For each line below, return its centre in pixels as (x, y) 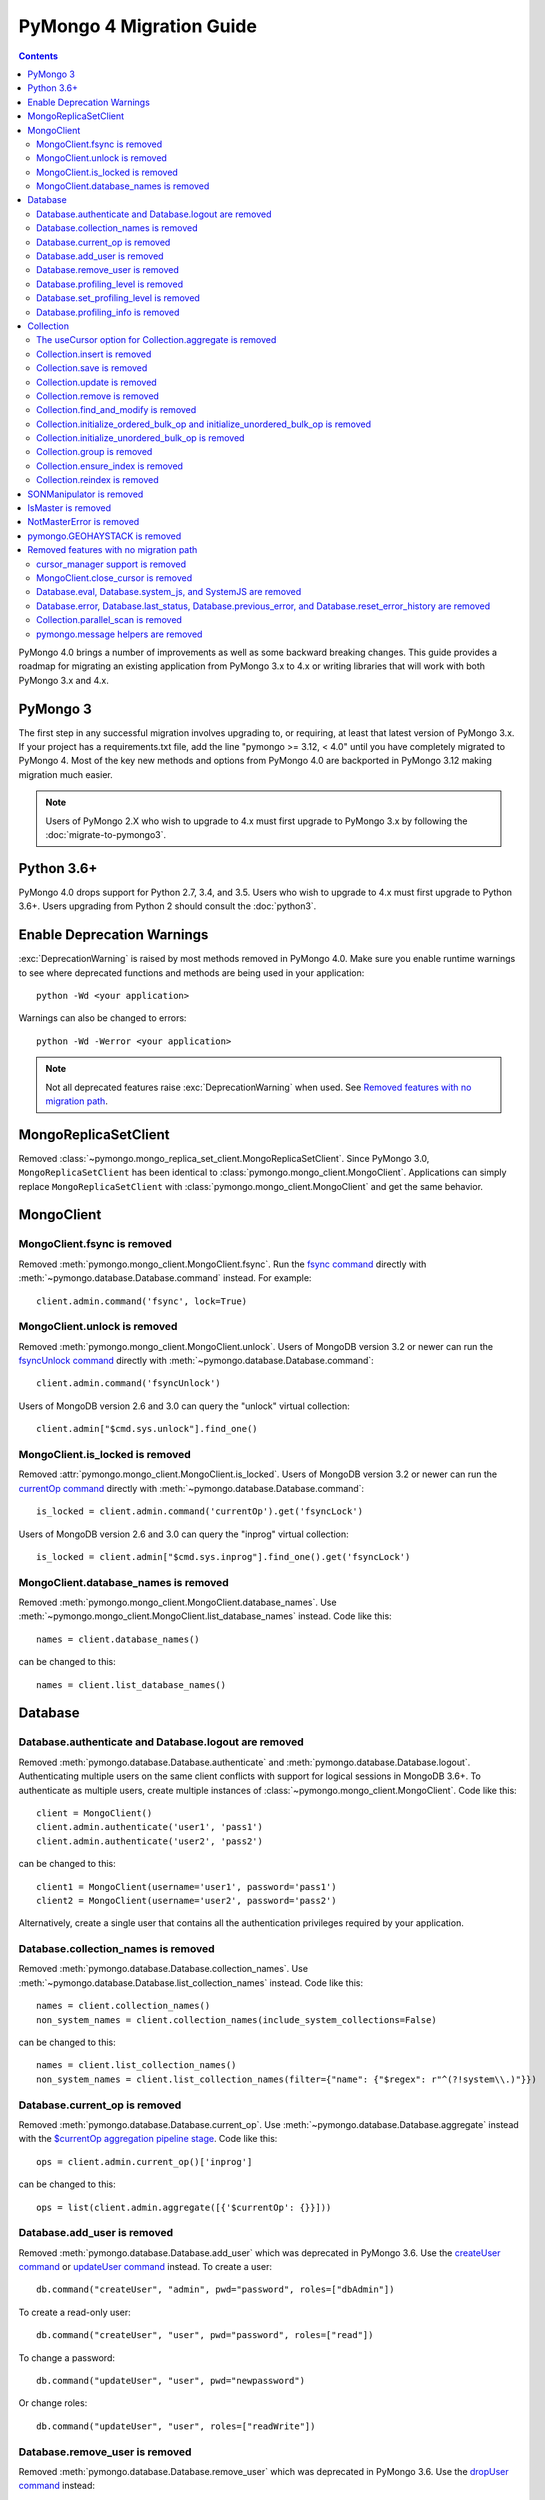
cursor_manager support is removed (111, 564)
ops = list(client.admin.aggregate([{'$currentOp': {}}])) (184, 2207)
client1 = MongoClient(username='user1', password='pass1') (186, 1886)
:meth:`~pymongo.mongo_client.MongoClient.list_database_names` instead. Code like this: (205, 1616)
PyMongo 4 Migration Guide (137, 26)
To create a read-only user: (75, 2312)
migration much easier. (66, 774)
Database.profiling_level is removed (110, 284)
